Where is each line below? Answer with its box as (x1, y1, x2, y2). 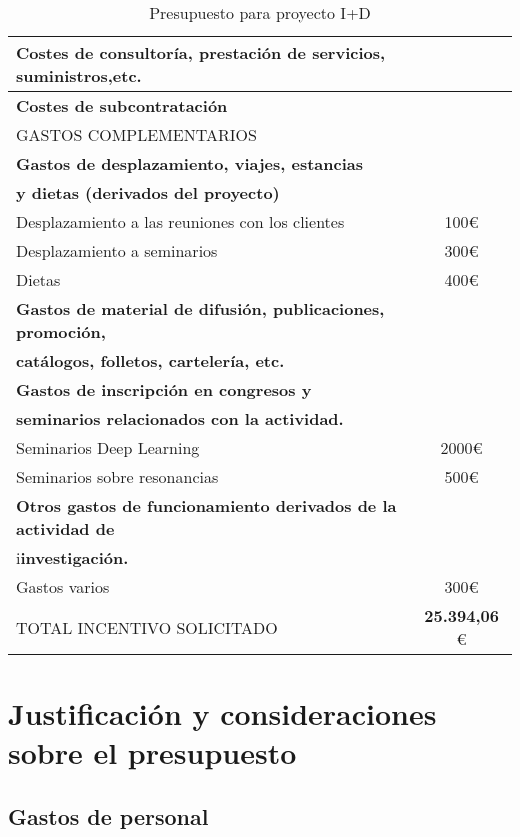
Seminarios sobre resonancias (16, 465, 219, 488)
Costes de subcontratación (16, 94, 228, 117)
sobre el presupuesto (8, 732, 297, 773)
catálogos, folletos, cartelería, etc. (16, 349, 285, 372)
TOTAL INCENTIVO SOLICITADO (16, 615, 278, 639)
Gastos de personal (8, 800, 209, 831)
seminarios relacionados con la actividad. (16, 407, 344, 430)
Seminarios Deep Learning (16, 436, 200, 459)
